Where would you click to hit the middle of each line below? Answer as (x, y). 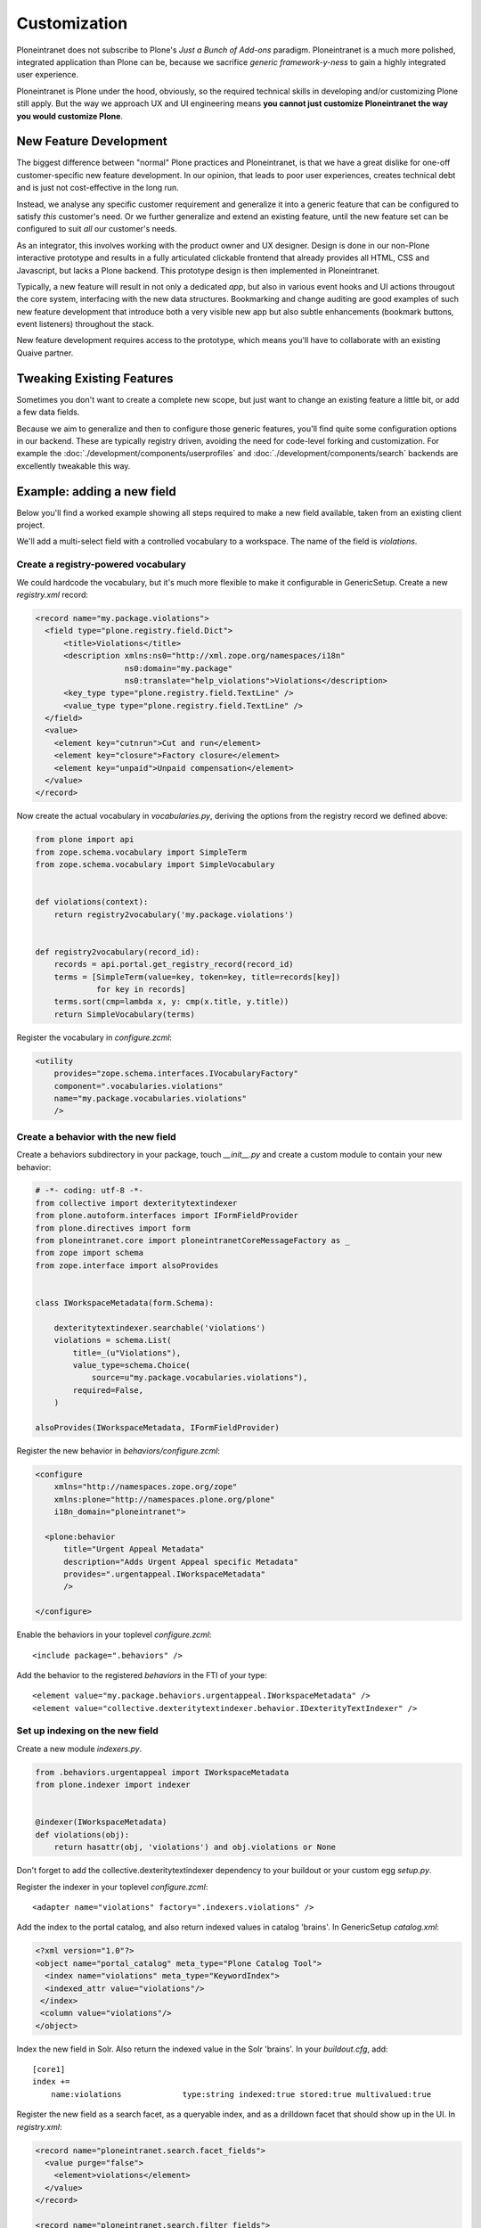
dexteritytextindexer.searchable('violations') (160, 1327)
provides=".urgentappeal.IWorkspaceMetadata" (165, 1574)
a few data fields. (48, 412)
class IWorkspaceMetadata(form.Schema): (124, 1302)
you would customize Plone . (70, 116)
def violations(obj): (82, 1835)
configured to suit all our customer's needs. (97, 229)
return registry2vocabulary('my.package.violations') (174, 914)
